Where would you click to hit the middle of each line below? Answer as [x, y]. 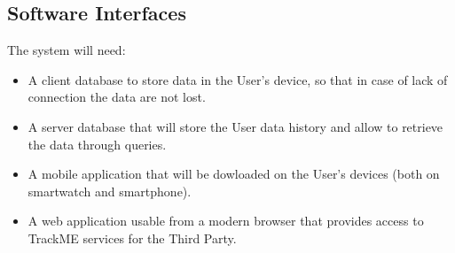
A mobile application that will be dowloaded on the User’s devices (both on [234, 174]
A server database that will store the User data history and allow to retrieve [235, 126]
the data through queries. [97, 144]
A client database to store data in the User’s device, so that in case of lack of [238, 79]
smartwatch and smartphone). [110, 191]
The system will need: [67, 50]
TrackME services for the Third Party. [132, 238]
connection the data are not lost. [117, 97]
